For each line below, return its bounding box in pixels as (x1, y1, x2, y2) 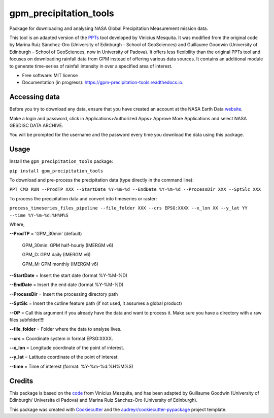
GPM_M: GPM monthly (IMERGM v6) (22, 261, 99, 267)
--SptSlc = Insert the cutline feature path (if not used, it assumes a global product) (9, 300, 182, 306)
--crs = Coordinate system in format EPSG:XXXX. (9, 335, 114, 341)
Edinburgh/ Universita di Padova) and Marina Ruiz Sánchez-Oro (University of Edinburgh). (9, 397, 198, 403)
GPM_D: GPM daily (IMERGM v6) (22, 252, 91, 258)
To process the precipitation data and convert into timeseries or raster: (9, 195, 157, 201)
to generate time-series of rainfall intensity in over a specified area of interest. (9, 63, 173, 69)
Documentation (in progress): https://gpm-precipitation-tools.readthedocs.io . (22, 79, 184, 86)
